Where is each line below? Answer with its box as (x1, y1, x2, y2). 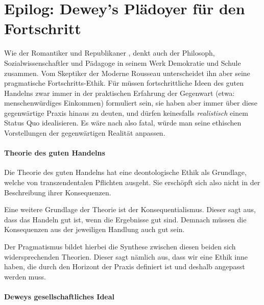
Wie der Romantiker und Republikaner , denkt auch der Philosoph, (4, 47, 215, 58)
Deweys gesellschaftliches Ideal (4, 291, 115, 301)
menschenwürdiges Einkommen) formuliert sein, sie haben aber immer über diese (4, 97, 257, 108)
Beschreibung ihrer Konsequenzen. (4, 187, 111, 197)
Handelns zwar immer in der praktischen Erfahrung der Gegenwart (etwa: (4, 87, 235, 98)
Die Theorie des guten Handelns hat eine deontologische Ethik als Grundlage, (4, 167, 247, 177)
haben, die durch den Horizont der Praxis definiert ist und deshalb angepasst (4, 261, 245, 272)
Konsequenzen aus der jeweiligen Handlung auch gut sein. (4, 224, 185, 235)
